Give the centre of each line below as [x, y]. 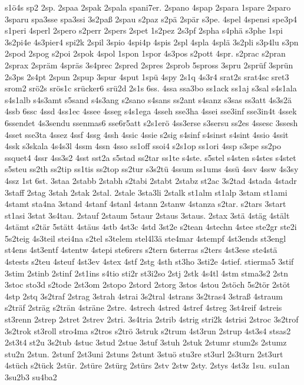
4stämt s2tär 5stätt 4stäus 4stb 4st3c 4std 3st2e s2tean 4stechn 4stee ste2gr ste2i [151, 227]
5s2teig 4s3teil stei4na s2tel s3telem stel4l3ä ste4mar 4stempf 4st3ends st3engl [146, 238]
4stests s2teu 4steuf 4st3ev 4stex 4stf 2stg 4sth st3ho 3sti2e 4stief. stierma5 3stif [149, 261]
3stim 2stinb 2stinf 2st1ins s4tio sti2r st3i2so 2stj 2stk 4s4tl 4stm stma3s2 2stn [147, 273]
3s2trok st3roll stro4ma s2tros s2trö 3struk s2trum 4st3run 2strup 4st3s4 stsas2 [148, 330]
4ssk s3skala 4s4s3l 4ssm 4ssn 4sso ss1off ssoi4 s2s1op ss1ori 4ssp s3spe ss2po [143, 146]
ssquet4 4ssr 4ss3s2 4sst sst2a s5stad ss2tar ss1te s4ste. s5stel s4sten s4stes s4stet [151, 157]
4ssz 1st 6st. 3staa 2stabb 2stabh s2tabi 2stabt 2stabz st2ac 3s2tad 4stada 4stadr [151, 180]
